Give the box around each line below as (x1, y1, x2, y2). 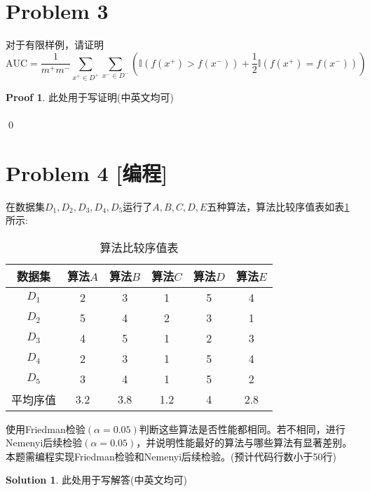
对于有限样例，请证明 (6, 37, 104, 52)
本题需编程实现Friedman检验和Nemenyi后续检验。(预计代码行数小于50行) (6, 448, 336, 463)
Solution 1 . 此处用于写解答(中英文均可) (6, 472, 187, 487)
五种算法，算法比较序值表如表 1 (207, 199, 350, 213)
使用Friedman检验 (6, 421, 85, 436)
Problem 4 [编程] (6, 158, 168, 187)
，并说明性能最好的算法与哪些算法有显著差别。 (136, 435, 352, 450)
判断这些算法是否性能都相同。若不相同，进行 (139, 421, 345, 436)
